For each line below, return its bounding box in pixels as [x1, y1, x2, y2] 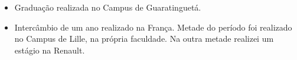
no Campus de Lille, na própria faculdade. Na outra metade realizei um [14, 32, 274, 45]
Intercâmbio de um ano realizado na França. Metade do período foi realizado [14, 21, 292, 33]
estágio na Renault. [14, 44, 85, 56]
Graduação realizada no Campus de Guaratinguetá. [14, 1, 201, 13]
